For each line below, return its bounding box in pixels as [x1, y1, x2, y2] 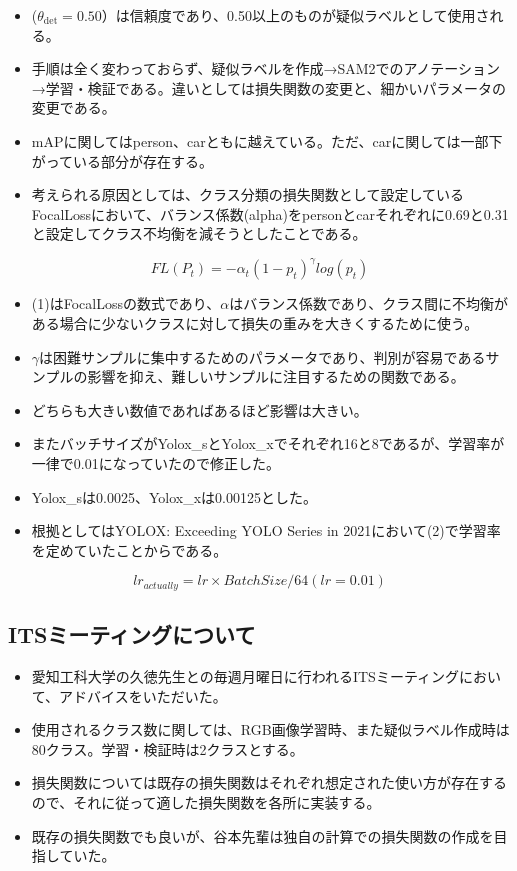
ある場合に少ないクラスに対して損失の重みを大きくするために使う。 [31, 313, 479, 334]
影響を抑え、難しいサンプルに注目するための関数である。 [87, 366, 465, 387]
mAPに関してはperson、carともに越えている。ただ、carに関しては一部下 [31, 130, 503, 151]
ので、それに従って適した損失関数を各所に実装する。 [31, 792, 381, 812]
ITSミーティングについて [8, 619, 256, 650]
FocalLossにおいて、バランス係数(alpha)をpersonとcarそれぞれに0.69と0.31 [31, 203, 509, 224]
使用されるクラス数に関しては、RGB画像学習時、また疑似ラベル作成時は [31, 719, 510, 740]
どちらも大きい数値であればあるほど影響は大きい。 [31, 399, 368, 420]
